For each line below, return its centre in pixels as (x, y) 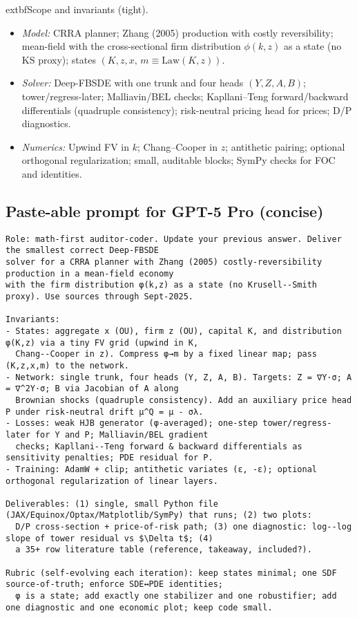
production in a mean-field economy (90, 273)
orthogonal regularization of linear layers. (112, 481)
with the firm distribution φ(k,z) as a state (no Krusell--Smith (162, 285)
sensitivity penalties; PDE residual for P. (109, 458)
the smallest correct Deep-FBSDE (82, 251)
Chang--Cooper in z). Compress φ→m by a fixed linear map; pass (166, 354)
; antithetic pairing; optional (285, 146)
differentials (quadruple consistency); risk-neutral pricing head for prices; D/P (187, 110)
